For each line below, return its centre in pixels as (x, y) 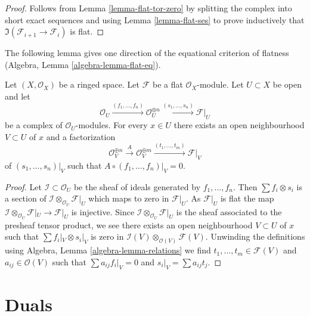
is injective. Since (103, 211)
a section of (26, 198)
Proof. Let (23, 186)
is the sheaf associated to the (229, 211)
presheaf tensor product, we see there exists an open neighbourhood (129, 224)
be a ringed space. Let (99, 84)
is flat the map (247, 198)
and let (18, 96)
